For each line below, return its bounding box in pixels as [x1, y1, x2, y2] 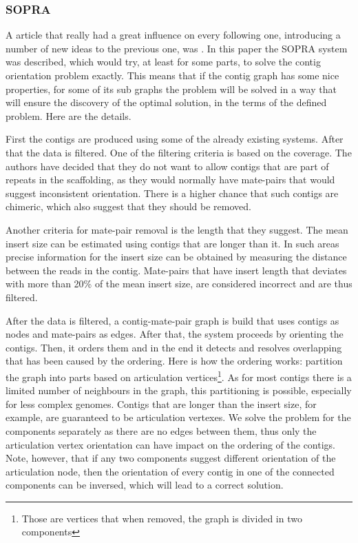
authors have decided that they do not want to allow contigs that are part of [6, 158, 329, 173]
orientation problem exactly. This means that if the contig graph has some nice [6, 68, 339, 82]
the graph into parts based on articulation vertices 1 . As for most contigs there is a [6, 367, 352, 384]
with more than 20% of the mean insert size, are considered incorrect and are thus [6, 276, 352, 291]
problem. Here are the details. [6, 108, 131, 123]
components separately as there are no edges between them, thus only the [6, 423, 317, 438]
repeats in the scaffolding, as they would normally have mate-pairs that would [6, 172, 335, 187]
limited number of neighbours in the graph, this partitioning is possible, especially [6, 383, 352, 398]
